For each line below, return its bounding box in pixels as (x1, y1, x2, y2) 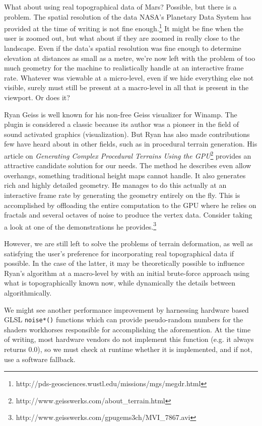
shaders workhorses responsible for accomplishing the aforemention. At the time (4, 324, 251, 334)
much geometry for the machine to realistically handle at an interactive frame (4, 62, 244, 73)
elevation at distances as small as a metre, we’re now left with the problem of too (4, 52, 255, 63)
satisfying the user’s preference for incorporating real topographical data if (4, 248, 234, 258)
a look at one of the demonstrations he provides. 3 (4, 220, 157, 232)
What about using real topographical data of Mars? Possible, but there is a (4, 2, 237, 12)
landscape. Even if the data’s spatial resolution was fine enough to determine (4, 43, 241, 53)
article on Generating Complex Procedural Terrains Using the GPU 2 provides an (4, 149, 251, 161)
